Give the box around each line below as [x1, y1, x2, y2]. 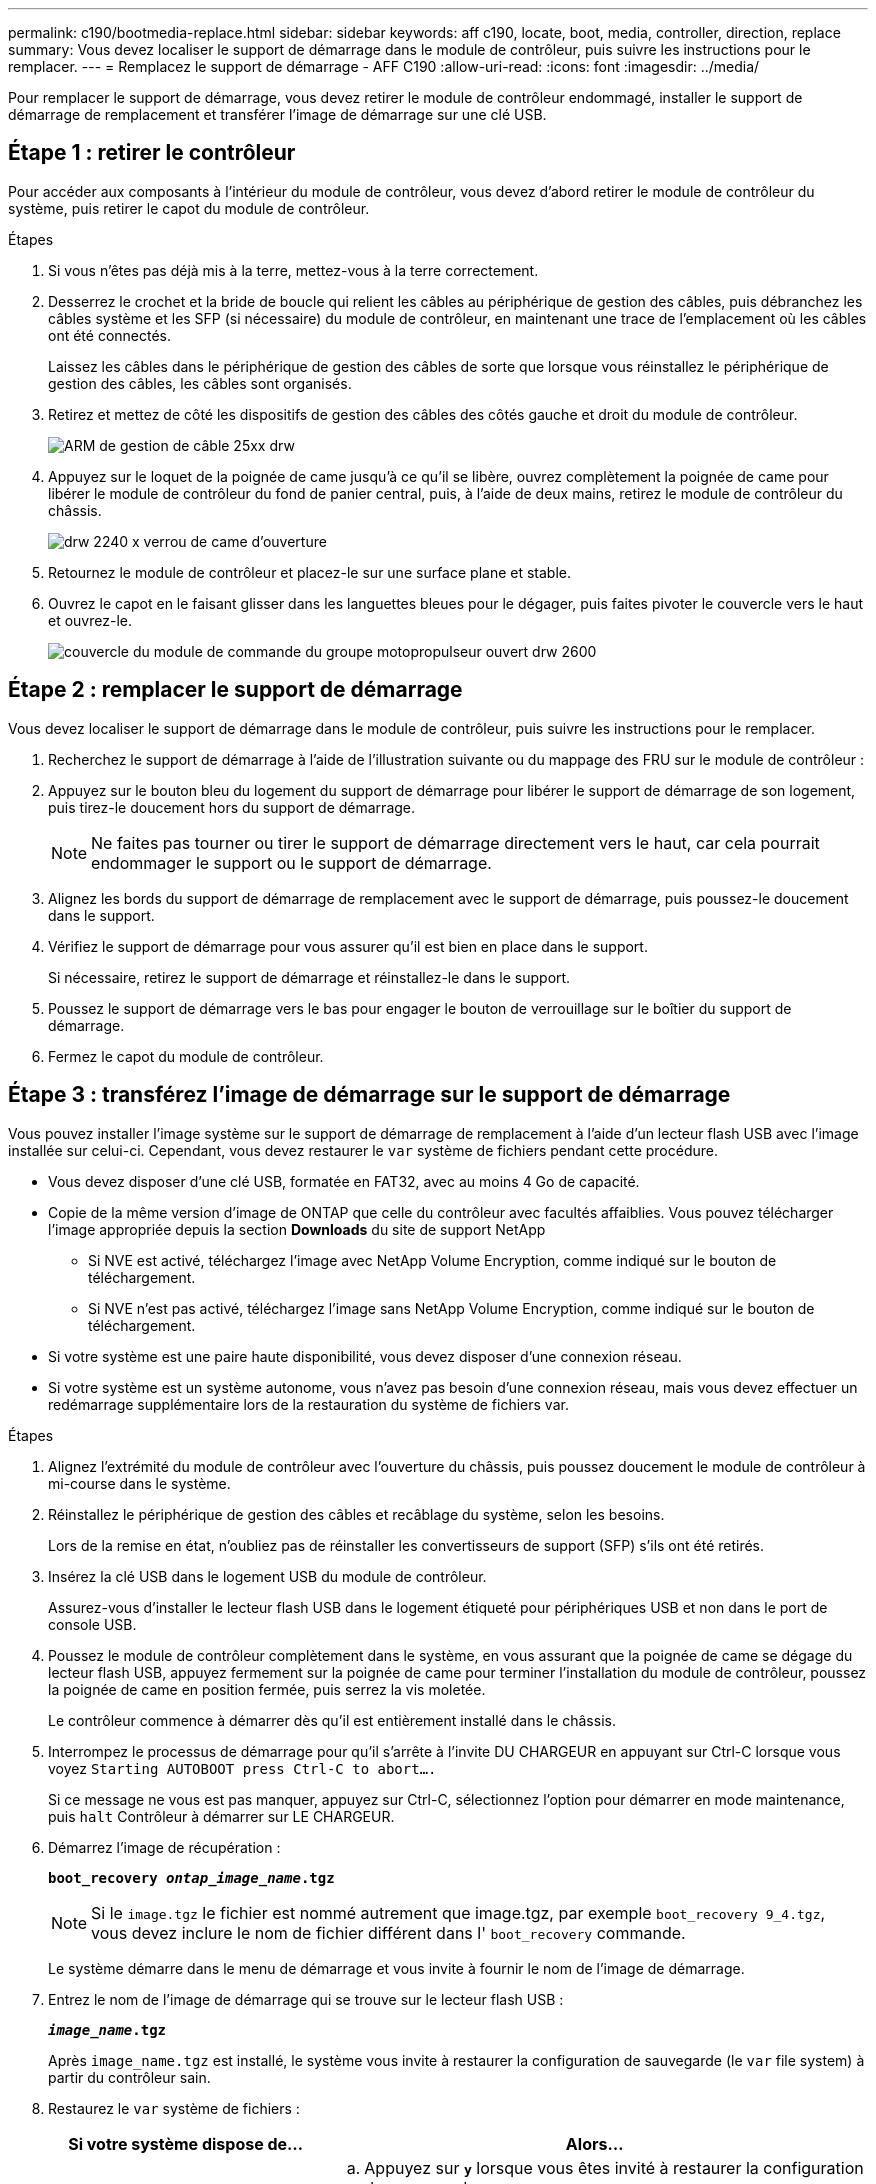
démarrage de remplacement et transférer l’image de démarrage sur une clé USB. [8, 106, 547, 123]
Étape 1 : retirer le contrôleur [8, 140, 296, 166]
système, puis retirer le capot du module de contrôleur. [8, 199, 370, 217]
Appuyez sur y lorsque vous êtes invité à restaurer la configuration [364, 2157, 864, 2178]
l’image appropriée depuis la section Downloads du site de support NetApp [48, 1220, 546, 1238]
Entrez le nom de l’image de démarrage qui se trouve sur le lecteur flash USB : [48, 1990, 564, 2008]
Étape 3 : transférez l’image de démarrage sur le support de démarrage [8, 1082, 731, 1108]
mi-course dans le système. [48, 1474, 231, 1492]
